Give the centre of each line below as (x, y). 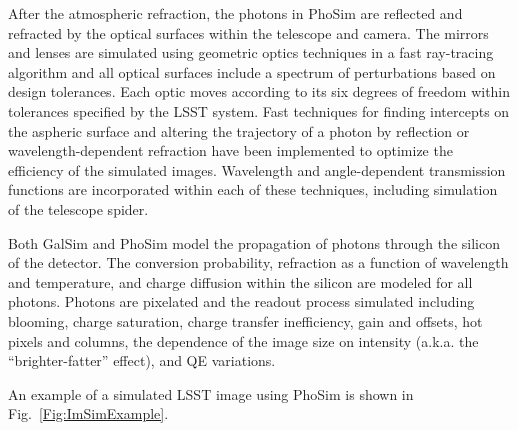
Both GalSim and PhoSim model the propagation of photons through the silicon (254, 242)
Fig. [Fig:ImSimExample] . (88, 413)
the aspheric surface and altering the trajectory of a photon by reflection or (239, 130)
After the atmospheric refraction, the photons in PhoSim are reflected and (235, 13)
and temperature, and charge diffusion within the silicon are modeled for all (240, 281)
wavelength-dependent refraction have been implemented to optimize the (230, 150)
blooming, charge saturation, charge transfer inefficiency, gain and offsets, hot (245, 320)
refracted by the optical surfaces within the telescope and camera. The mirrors (248, 32)
